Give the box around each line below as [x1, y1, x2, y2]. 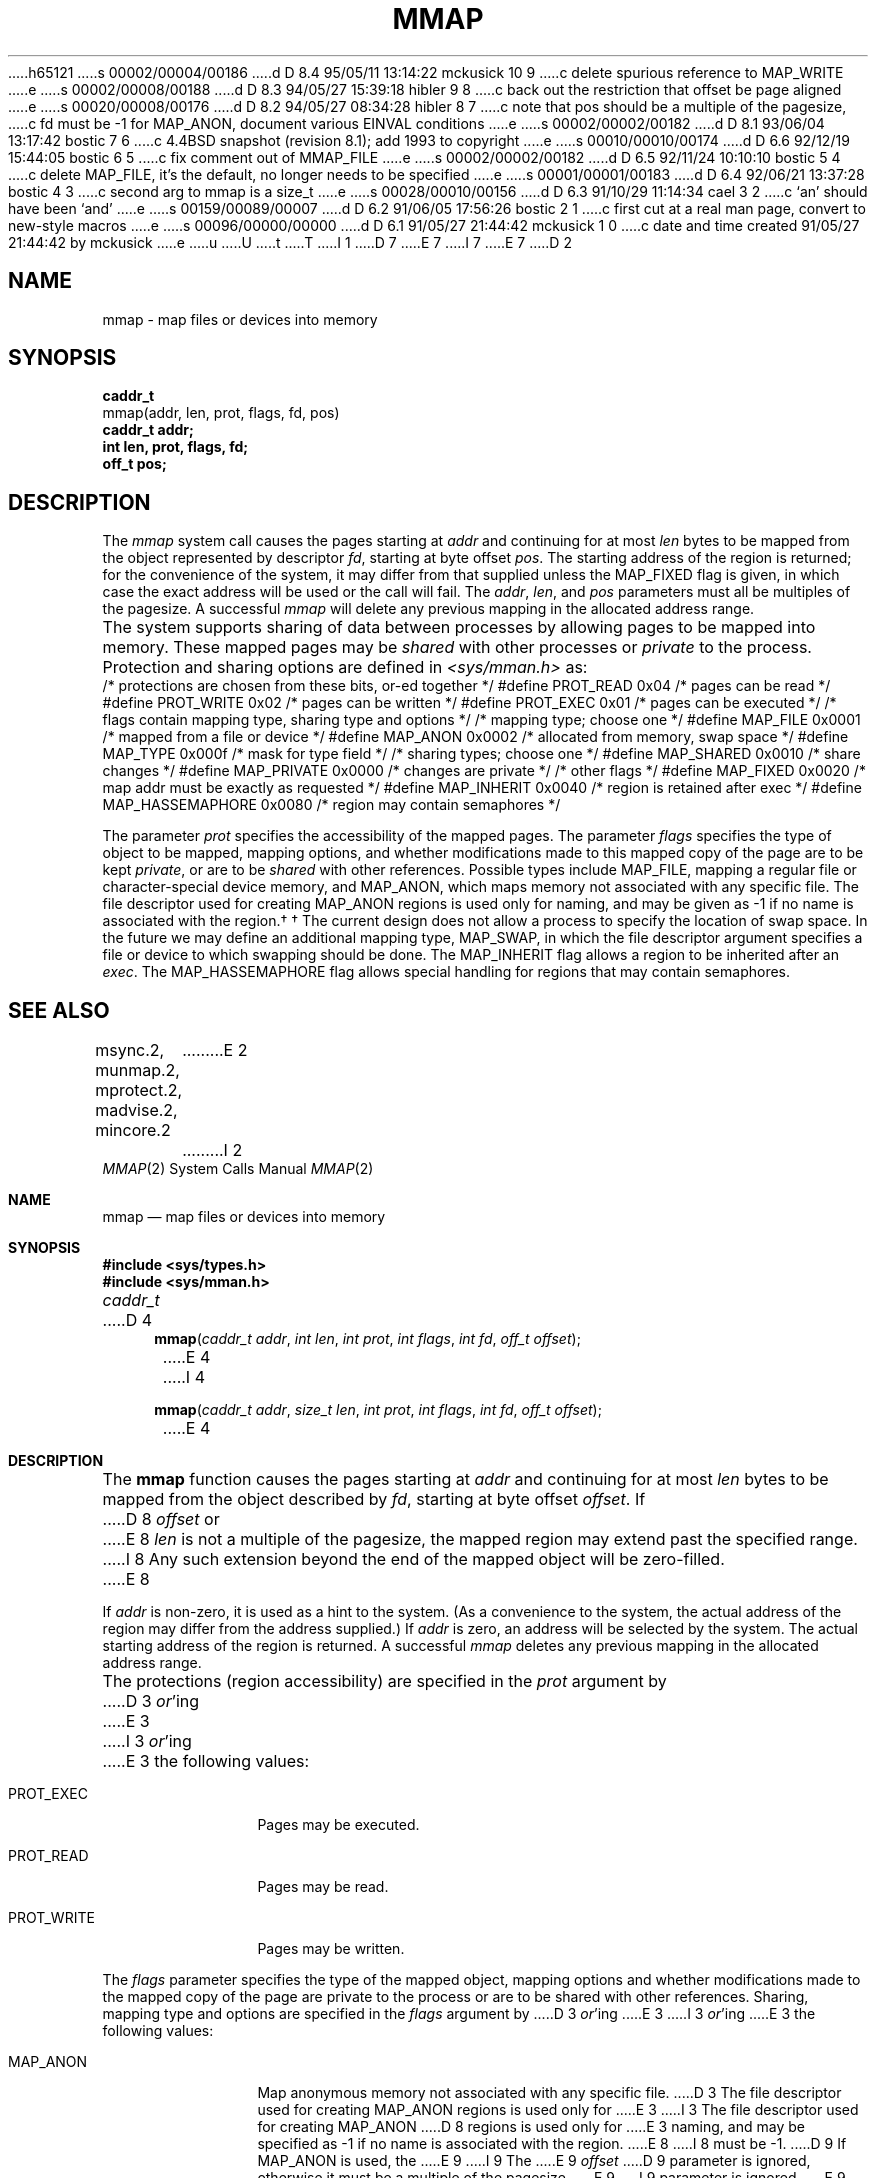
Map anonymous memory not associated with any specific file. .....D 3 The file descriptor [257, 2084, 842, 2102]
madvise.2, [95, 1100, 178, 1121]
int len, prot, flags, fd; [102, 438, 249, 456]
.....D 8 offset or [102, 1509, 220, 1530]
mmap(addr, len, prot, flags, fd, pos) [102, 404, 340, 422]
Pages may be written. [257, 1940, 405, 1958]
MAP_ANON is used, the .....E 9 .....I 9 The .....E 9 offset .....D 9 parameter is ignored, [257, 2152, 811, 2170]
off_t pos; [102, 455, 167, 473]
